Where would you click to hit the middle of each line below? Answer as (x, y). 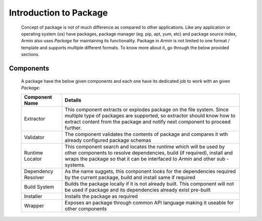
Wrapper (34, 206)
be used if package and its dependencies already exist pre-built (138, 190)
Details (73, 100)
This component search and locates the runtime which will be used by (145, 147)
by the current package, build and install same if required (130, 178)
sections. (30, 55)
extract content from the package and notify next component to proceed (148, 122)
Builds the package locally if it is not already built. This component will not (149, 184)
